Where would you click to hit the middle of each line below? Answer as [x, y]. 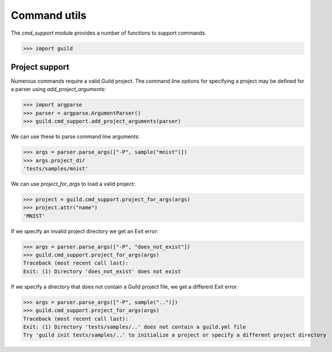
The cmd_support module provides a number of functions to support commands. [109, 33]
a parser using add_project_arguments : [58, 89]
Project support [40, 67]
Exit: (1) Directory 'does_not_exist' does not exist [102, 271]
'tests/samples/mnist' [56, 168]
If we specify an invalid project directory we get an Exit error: [84, 231]
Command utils [49, 15]
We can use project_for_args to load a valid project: [73, 184]
